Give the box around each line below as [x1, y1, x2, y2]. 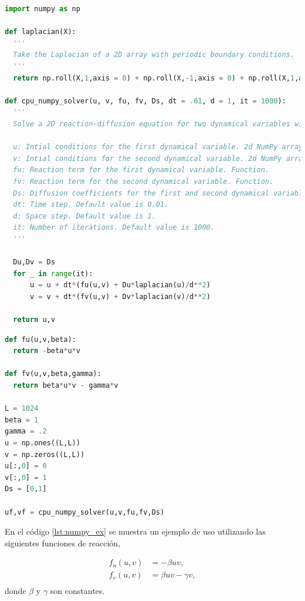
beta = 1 [5, 415, 39, 424]
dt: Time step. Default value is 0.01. [13, 200, 169, 209]
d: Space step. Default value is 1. [13, 211, 156, 220]
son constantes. [50, 585, 105, 597]
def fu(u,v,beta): [5, 335, 76, 344]
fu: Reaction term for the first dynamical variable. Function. [13, 166, 270, 174]
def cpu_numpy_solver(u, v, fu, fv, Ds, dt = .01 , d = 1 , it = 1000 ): [5, 96, 286, 105]
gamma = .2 [5, 427, 47, 436]
